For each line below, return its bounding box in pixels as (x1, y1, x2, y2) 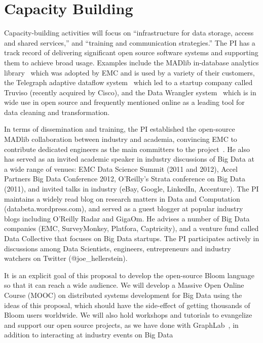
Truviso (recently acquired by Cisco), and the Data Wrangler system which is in (4, 87, 256, 97)
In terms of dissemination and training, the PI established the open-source (4, 124, 235, 134)
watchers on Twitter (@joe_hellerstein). (4, 253, 128, 263)
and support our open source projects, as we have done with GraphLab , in (4, 319, 239, 330)
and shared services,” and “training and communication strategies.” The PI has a (4, 37, 255, 48)
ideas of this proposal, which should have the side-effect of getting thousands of (4, 299, 250, 310)
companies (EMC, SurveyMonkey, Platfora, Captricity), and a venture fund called (4, 223, 259, 234)
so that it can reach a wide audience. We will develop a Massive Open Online (4, 280, 244, 290)
